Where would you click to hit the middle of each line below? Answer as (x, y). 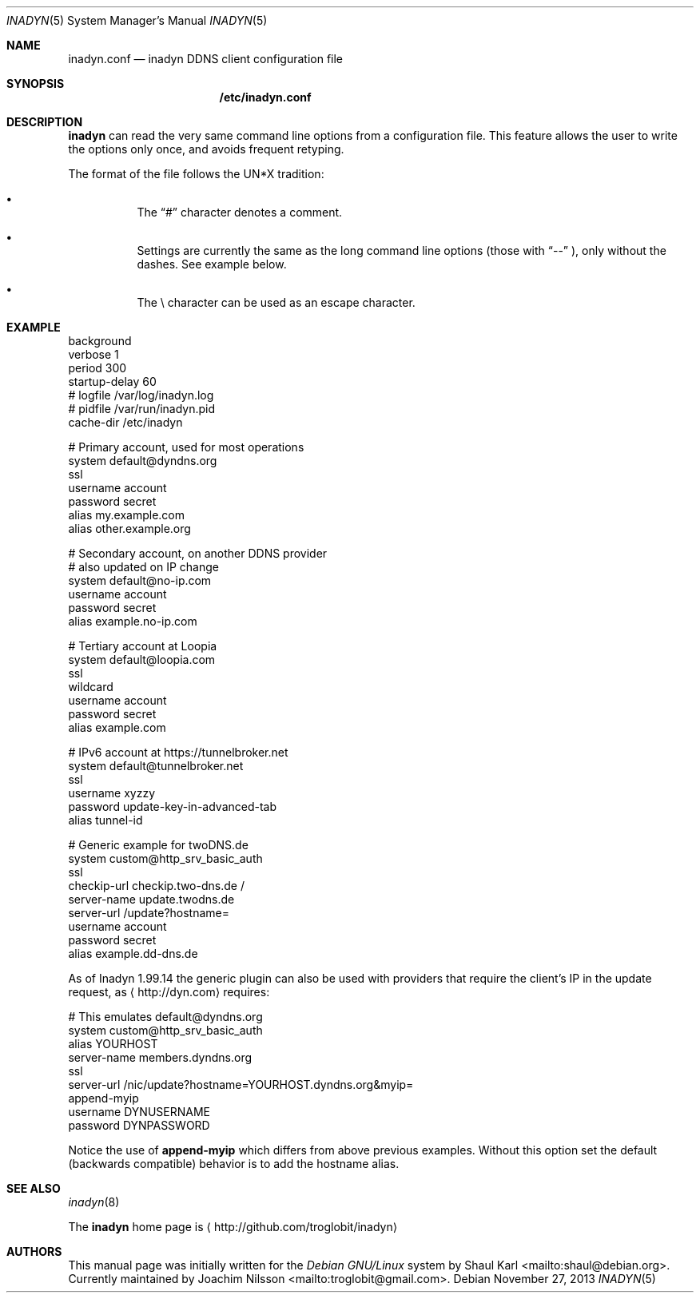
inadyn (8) (94, 1202)
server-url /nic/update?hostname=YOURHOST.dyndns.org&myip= (241, 1084)
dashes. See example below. (212, 264)
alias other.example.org (129, 528)
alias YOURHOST (113, 1044)
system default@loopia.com (142, 659)
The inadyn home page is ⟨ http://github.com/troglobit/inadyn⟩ (233, 1227)
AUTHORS (34, 1251)
